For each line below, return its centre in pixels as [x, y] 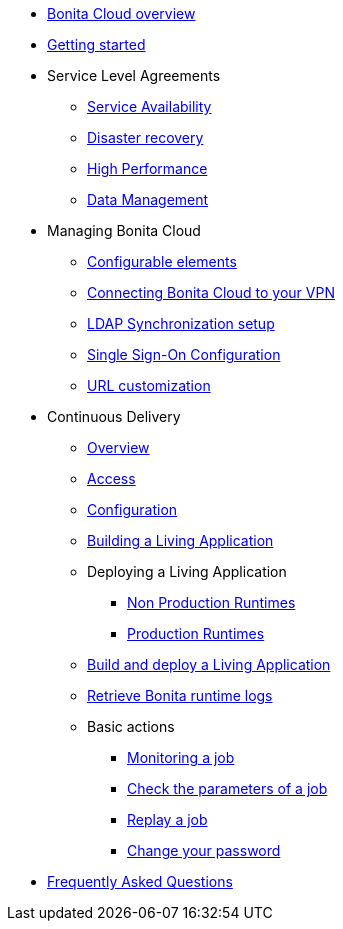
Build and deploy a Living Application [209, 664]
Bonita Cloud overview [121, 13]
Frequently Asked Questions [140, 881]
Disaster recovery [145, 137]
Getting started [96, 44]
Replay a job [167, 819]
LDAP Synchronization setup [181, 323]
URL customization [149, 385]
